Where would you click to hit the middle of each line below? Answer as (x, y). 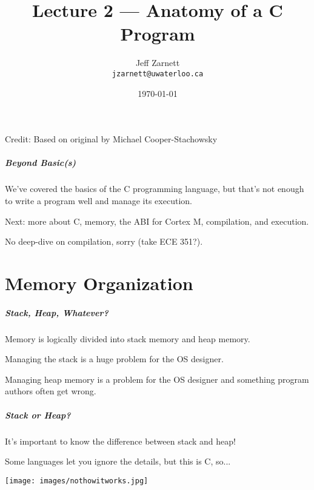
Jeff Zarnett (158, 63)
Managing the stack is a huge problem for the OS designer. (114, 359)
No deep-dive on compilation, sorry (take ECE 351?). (104, 241)
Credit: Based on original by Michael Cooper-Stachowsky (111, 139)
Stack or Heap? (38, 415)
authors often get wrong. (51, 391)
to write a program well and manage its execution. (99, 200)
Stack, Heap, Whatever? (57, 312)
